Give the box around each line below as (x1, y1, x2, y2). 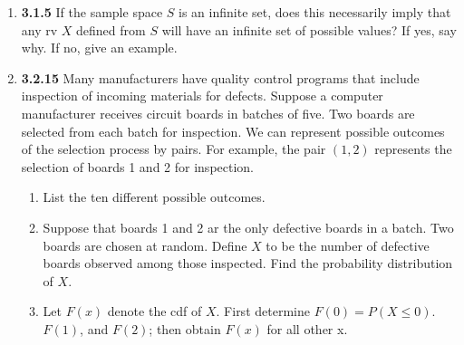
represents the (374, 139, 452, 158)
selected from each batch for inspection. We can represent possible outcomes (21, 121, 445, 140)
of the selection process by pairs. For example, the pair (21, 139, 326, 158)
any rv (21, 20, 58, 39)
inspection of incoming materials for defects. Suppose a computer (21, 86, 383, 105)
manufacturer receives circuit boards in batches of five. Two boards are (21, 103, 415, 122)
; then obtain (149, 319, 221, 338)
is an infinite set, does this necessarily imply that (179, 3, 451, 21)
